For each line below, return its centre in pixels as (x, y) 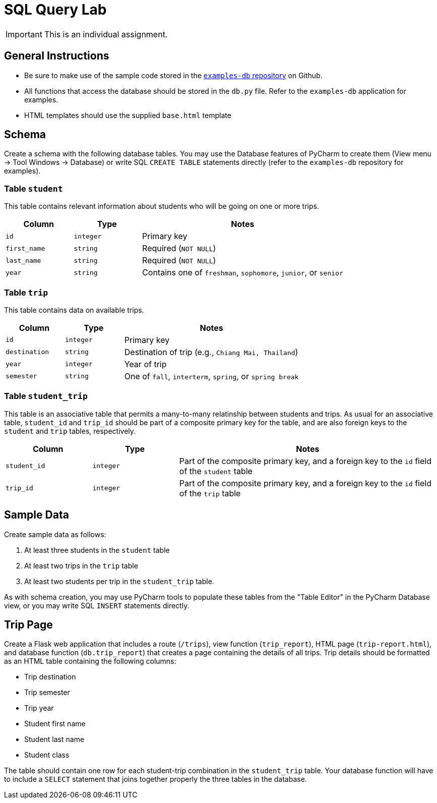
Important (24, 34)
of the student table (216, 471)
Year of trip (145, 364)
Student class (47, 755)
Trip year (39, 708)
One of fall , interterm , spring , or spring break (211, 376)
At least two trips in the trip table (81, 565)
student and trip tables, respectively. (70, 431)
